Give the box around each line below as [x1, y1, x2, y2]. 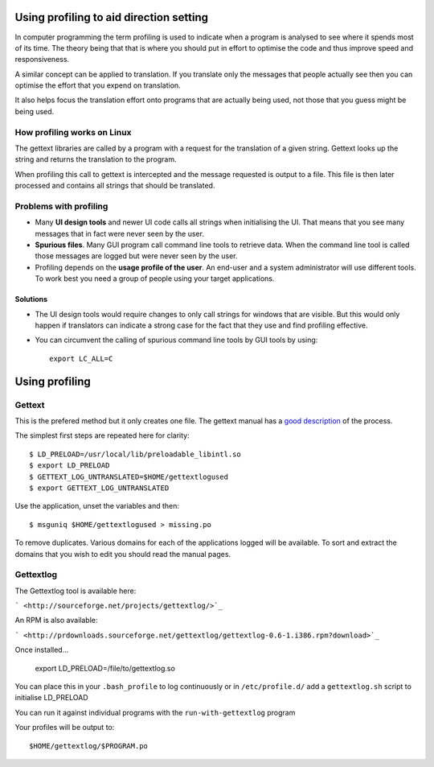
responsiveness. [14, 55, 70, 64]
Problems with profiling [14, 200, 108, 212]
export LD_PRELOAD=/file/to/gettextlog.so [35, 663, 176, 673]
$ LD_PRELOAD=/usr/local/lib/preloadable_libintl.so [29, 449, 241, 459]
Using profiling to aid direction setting [14, 10, 209, 24]
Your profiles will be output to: [14, 723, 115, 732]
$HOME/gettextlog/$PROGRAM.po [29, 741, 149, 750]
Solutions [14, 295, 48, 304]
